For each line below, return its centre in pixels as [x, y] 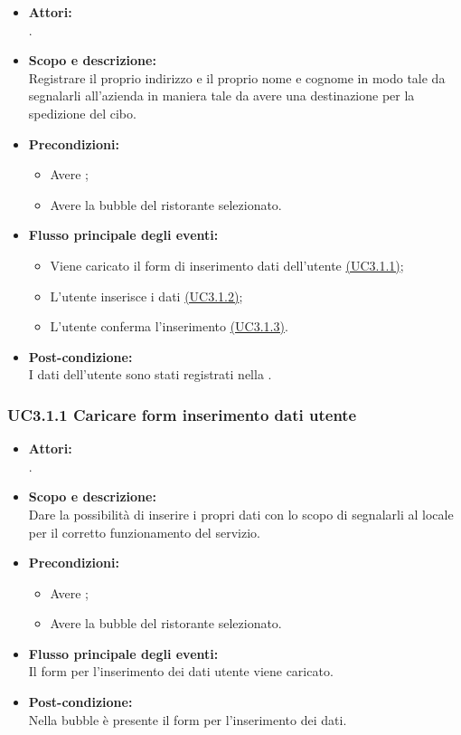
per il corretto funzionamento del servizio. [144, 532]
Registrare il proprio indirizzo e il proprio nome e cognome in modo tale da [237, 77]
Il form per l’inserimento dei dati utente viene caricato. [181, 671]
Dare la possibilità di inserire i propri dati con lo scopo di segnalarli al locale [241, 514]
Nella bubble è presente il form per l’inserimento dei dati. [188, 719]
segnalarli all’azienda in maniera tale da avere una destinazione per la [221, 95]
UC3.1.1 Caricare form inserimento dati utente [182, 414]
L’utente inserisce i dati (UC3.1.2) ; [146, 296]
